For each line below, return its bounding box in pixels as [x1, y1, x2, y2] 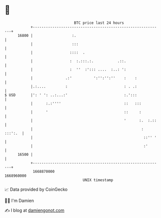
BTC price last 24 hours [74, 20, 124, 25]
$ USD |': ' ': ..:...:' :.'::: [4, 92, 137, 98]
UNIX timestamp [82, 177, 113, 183]
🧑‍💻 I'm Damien [4, 198, 34, 203]
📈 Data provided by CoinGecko [4, 186, 68, 192]
